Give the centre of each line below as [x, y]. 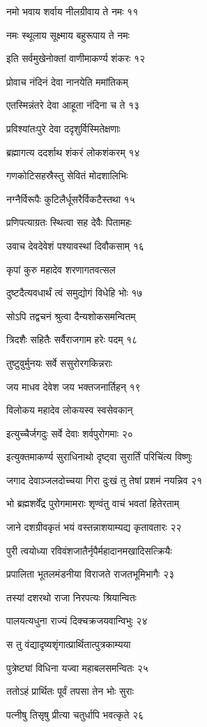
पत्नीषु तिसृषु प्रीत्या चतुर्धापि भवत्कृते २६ [75, 714]
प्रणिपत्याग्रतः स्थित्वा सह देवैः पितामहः [69, 222]
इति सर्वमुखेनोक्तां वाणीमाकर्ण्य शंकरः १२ [76, 58]
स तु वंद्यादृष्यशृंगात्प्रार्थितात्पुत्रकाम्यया [69, 644]
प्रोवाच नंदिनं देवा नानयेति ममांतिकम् [67, 81]
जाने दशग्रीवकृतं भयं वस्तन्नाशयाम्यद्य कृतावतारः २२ [94, 527]
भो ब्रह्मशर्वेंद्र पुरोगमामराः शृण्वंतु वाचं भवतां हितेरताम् [93, 503]
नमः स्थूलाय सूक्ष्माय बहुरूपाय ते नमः [68, 35]
